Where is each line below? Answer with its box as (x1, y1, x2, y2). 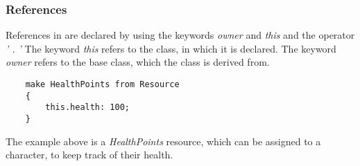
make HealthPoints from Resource (25, 80, 180, 89)
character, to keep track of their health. (6, 147, 173, 162)
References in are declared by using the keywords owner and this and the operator (6, 28, 355, 42)
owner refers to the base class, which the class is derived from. (6, 55, 270, 69)
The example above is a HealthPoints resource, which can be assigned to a (6, 133, 321, 148)
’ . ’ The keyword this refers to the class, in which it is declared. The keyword (6, 41, 336, 55)
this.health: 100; (45, 102, 130, 113)
